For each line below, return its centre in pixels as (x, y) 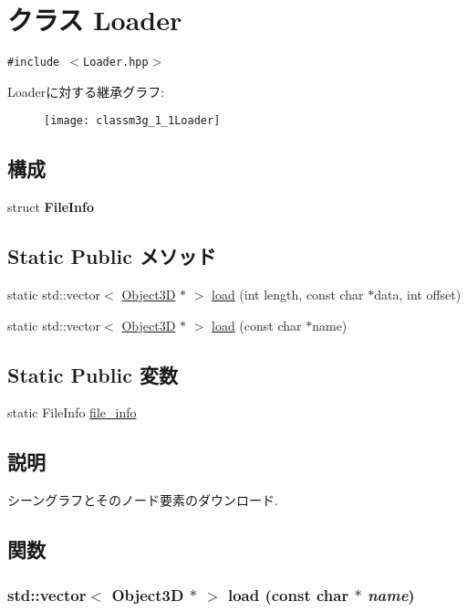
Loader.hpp (116, 63)
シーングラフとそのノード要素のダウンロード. (143, 500)
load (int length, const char (288, 295)
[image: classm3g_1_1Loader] (132, 121)
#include (34, 63)
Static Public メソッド (112, 256)
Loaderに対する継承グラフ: (86, 91)
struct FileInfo (51, 207)
